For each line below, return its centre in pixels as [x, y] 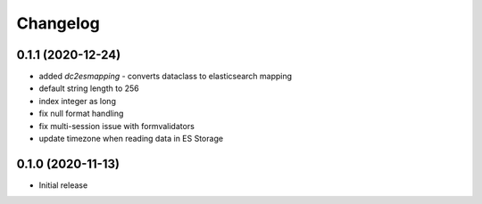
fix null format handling [81, 114]
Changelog [58, 23]
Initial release [63, 185]
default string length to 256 [89, 88]
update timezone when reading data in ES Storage [131, 139]
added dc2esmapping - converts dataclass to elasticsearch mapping [166, 77]
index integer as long [77, 101]
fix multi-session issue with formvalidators [117, 126]
